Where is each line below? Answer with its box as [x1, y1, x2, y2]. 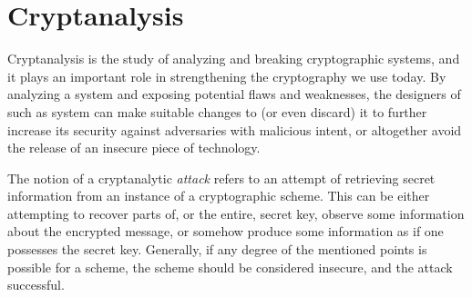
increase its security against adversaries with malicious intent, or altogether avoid [7, 120, 462, 139]
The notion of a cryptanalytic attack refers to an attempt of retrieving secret [7, 168, 436, 187]
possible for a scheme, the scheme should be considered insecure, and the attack [7, 257, 453, 276]
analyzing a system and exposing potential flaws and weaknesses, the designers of [7, 84, 461, 104]
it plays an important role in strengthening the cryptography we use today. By [7, 66, 446, 85]
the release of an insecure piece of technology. [7, 138, 261, 157]
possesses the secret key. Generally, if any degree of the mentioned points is [7, 240, 427, 259]
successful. [7, 275, 65, 294]
